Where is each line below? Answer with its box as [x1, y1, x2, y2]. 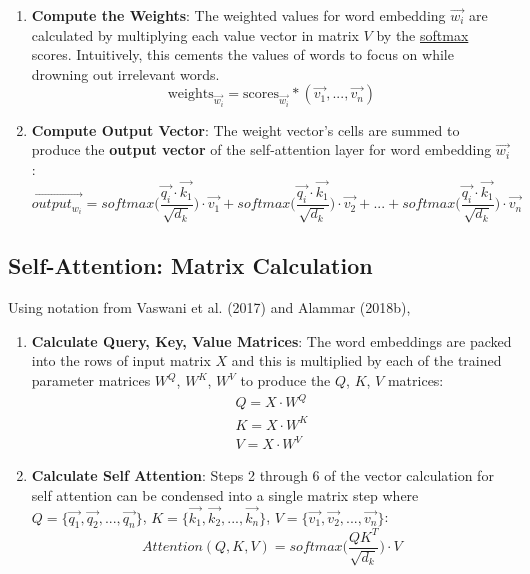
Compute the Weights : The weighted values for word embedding [31, 5, 446, 25]
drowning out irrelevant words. [31, 63, 220, 84]
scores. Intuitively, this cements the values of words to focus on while [31, 44, 454, 65]
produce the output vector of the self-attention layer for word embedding [31, 139, 492, 160]
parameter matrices [31, 370, 151, 391]
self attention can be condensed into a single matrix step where [31, 484, 419, 505]
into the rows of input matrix [31, 350, 211, 371]
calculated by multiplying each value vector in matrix [31, 24, 359, 45]
